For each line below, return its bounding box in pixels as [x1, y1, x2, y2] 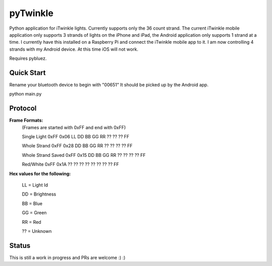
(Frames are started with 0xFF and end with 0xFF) [22, 124, 126, 130]
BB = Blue [22, 200, 43, 206]
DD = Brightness [22, 191, 56, 197]
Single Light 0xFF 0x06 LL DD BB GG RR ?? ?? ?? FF [22, 134, 129, 140]
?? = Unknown [22, 228, 52, 234]
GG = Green [22, 210, 47, 216]
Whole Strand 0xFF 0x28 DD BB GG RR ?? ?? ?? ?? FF [22, 143, 133, 149]
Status [9, 241, 31, 250]
